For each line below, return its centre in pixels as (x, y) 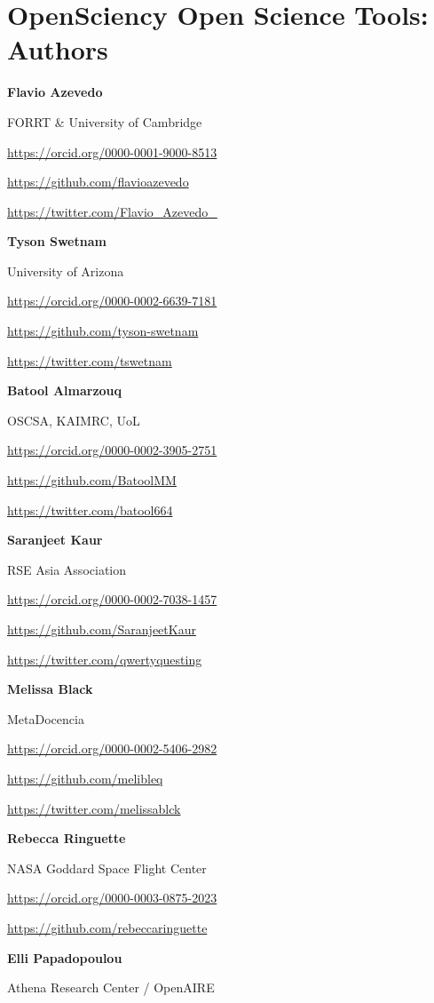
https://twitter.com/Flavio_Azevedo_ (112, 211)
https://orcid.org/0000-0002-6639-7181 (112, 301)
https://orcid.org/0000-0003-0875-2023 (112, 898)
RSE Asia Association (67, 569)
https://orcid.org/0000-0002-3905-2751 (112, 450)
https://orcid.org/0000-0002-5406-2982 (112, 748)
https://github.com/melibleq (85, 778)
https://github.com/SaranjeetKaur (102, 629)
